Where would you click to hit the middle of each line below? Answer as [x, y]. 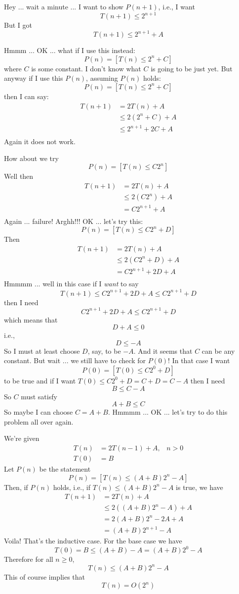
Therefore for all [29, 559]
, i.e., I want [177, 6]
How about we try [31, 158]
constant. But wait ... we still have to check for [75, 360]
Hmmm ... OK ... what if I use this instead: [70, 50]
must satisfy [39, 396]
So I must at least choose [42, 351]
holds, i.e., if [72, 487]
